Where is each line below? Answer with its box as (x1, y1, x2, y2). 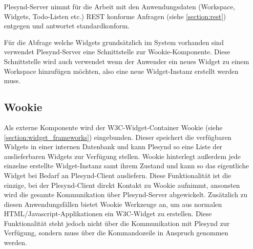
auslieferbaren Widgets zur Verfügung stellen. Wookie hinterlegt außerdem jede (4, 151, 241, 161)
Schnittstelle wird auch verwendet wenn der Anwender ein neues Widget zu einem (4, 56, 249, 66)
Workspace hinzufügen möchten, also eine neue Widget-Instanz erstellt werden (4, 66, 239, 76)
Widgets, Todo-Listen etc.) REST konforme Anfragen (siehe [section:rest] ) (4, 11, 226, 21)
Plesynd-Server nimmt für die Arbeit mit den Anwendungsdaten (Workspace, (4, 1, 235, 11)
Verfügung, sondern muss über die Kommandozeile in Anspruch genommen (4, 227, 229, 238)
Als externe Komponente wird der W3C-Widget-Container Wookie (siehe (4, 122, 223, 132)
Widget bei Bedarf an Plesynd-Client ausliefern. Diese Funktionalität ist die (4, 170, 232, 180)
